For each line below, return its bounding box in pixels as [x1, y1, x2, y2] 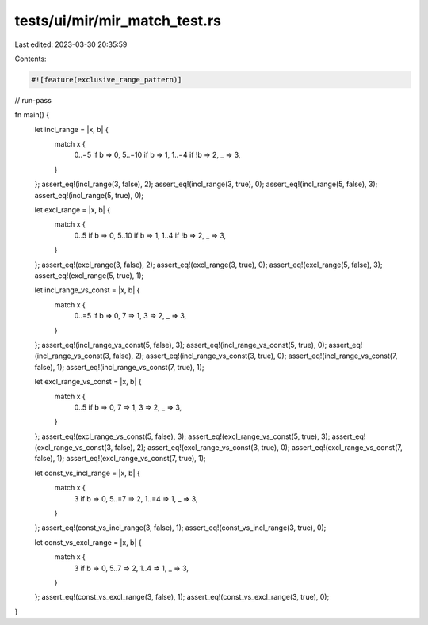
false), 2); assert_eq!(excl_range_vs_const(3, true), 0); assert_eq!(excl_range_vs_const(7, [114, 443, 403, 452]
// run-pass [14, 95, 52, 105]
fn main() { [14, 110, 50, 120]
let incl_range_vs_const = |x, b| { [34, 285, 140, 295]
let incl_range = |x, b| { [34, 124, 109, 134]
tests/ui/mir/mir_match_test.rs [14, 12, 222, 29]
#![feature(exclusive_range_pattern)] [31, 75, 182, 84]
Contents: [14, 54, 47, 63]
